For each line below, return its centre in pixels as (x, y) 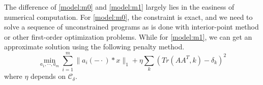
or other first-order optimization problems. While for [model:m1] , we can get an (128, 36)
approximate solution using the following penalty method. (94, 47)
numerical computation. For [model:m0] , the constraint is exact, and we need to (128, 17)
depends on (48, 76)
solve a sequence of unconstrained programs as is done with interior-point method (131, 27)
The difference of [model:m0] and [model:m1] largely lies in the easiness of (119, 7)
